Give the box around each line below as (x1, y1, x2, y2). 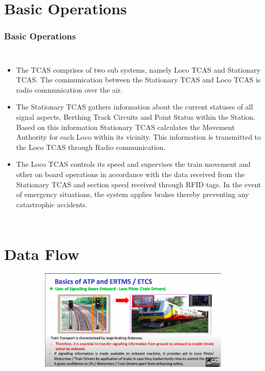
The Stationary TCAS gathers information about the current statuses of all (16, 101, 253, 112)
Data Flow (4, 243, 79, 264)
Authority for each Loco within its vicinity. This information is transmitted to (16, 132, 261, 142)
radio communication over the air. (16, 84, 123, 95)
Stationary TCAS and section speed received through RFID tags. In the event (16, 179, 261, 189)
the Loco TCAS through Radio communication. (16, 141, 166, 152)
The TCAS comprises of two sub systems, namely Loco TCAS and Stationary (16, 64, 260, 75)
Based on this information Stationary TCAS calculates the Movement (16, 121, 235, 132)
